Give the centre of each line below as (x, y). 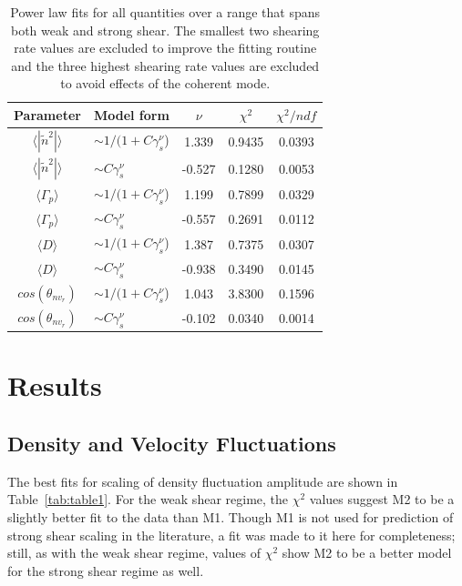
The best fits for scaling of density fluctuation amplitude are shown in (203, 481)
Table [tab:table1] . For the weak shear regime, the (148, 499)
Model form (131, 114)
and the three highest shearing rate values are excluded (165, 65)
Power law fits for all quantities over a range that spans (165, 12)
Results (55, 385)
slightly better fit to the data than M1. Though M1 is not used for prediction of (231, 517)
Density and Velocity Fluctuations (172, 444)
